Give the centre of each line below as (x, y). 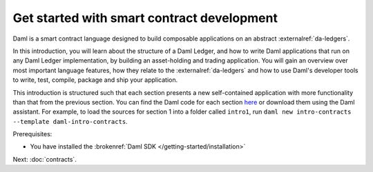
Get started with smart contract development (145, 18)
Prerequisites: (32, 134)
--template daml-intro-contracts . (70, 121)
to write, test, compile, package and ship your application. (95, 80)
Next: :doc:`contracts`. (45, 159)
